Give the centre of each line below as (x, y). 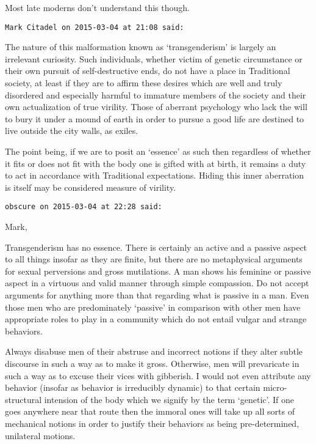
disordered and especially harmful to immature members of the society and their (156, 94)
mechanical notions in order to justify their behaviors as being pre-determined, (152, 423)
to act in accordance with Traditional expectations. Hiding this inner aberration (155, 175)
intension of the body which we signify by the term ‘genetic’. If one (169, 399)
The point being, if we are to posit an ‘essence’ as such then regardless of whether (158, 151)
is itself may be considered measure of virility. (91, 187)
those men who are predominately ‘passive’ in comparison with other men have (153, 307)
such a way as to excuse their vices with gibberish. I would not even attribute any (158, 375)
